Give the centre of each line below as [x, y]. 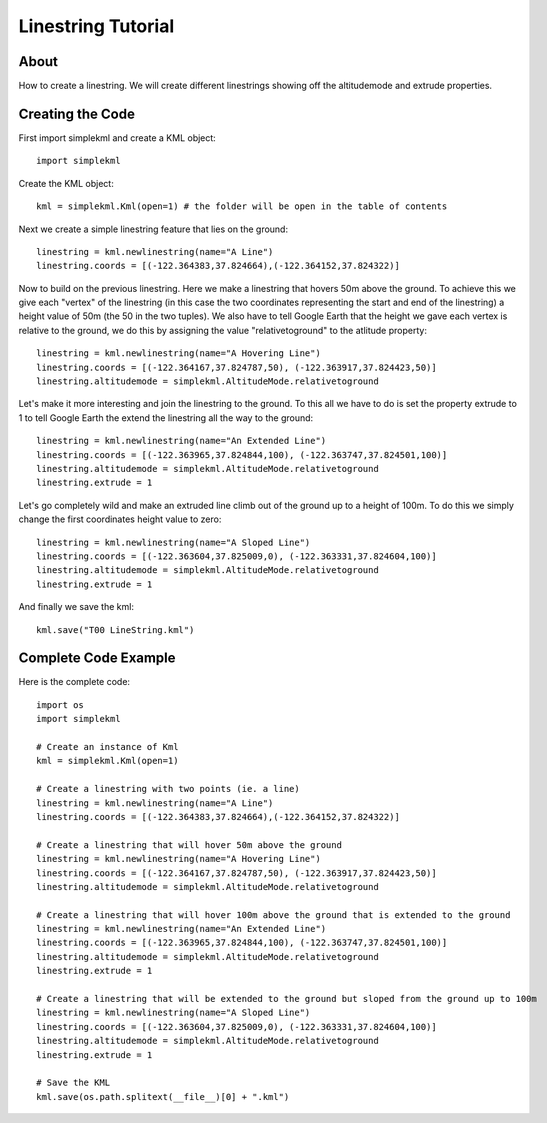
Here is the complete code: [74, 682]
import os [60, 704]
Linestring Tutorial [96, 26]
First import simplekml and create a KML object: [117, 137]
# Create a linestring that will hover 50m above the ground [189, 844]
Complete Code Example [97, 658]
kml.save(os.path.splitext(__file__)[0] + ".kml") [163, 1096]
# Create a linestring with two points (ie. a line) [168, 789]
